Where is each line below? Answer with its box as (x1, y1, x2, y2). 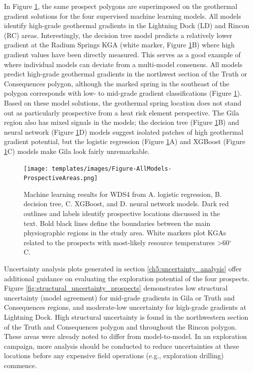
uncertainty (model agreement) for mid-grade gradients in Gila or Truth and (4, 292, 235, 302)
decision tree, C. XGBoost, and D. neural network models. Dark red (24, 198, 229, 209)
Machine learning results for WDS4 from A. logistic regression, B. (24, 188, 222, 199)
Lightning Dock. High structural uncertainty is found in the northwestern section (4, 311, 249, 322)
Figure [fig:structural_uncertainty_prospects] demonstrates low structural (4, 283, 228, 293)
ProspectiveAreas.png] (24, 175, 98, 182)
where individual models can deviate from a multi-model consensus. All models (4, 59, 243, 69)
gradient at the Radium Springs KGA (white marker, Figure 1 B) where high (4, 39, 235, 50)
